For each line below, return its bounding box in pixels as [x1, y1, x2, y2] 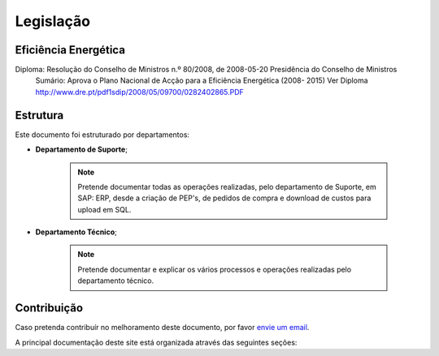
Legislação [15, 12, 91, 30]
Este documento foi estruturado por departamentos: [15, 130, 190, 139]
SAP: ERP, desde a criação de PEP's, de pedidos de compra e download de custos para [77, 193, 372, 203]
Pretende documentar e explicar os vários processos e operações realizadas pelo [77, 264, 352, 274]
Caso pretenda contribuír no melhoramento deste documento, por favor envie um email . [15, 323, 310, 332]
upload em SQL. [77, 204, 132, 214]
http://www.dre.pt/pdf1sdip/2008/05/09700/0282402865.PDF [35, 87, 244, 97]
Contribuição [15, 301, 84, 315]
